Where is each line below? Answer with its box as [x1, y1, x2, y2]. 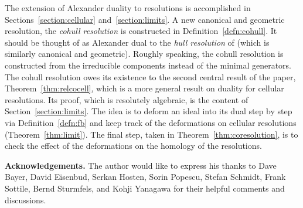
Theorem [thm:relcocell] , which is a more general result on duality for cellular [5, 82, 284, 94]
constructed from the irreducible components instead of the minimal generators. [5, 59, 291, 71]
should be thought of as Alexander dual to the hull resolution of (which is [5, 36, 270, 48]
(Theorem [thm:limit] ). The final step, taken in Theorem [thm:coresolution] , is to [5, 128, 298, 140]
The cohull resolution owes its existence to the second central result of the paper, [5, 70, 296, 83]
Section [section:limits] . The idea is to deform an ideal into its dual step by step [5, 105, 292, 117]
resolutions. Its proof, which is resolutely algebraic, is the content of [5, 93, 248, 105]
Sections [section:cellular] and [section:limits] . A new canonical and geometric [5, 13, 285, 25]
